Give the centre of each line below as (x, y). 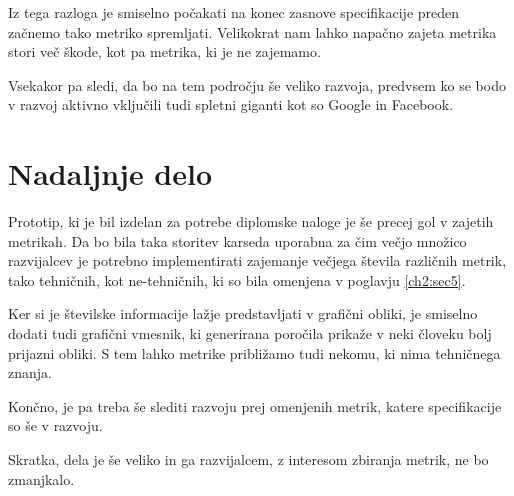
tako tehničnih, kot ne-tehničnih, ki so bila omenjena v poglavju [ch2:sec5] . (237, 279)
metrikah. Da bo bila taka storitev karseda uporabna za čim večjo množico (237, 240)
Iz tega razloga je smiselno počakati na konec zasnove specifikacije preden (234, 12)
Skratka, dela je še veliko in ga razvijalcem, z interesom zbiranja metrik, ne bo (248, 459)
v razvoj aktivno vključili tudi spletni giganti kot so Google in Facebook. (231, 104)
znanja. (30, 372)
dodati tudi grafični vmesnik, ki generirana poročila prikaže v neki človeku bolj (250, 333)
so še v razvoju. (55, 425)
